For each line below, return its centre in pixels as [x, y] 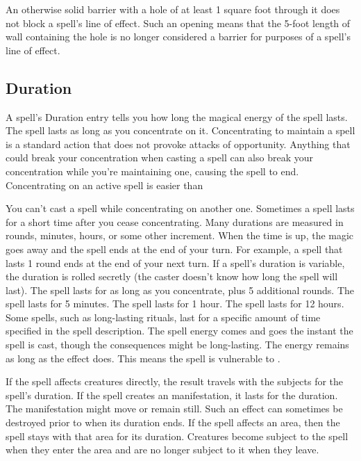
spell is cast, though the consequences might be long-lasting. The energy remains [177, 345]
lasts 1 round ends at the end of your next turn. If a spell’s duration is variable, [175, 262]
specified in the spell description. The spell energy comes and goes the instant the [179, 331]
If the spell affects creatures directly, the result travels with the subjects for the [175, 381]
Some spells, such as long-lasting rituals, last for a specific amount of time [163, 317]
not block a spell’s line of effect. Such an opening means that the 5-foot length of [178, 23]
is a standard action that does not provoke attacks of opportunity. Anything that [178, 144]
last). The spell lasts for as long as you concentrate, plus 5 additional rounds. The [180, 290]
